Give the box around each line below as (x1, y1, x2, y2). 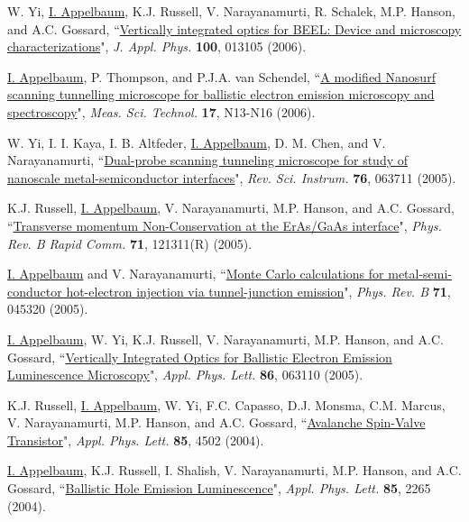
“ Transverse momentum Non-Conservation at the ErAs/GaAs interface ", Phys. (7, 215, 442, 234)
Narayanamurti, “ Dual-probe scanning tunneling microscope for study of (7, 151, 409, 169)
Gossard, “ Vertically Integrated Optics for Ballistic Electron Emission (7, 347, 392, 366)
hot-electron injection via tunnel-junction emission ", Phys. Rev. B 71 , (66, 281, 451, 300)
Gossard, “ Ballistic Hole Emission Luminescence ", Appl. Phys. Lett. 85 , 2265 (7, 479, 431, 498)
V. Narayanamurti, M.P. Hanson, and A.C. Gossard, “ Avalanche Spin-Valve (7, 413, 426, 432)
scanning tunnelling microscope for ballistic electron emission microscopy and (7, 85, 435, 104)
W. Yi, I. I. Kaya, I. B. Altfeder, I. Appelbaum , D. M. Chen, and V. (7, 133, 386, 151)
